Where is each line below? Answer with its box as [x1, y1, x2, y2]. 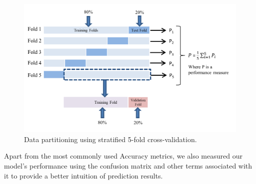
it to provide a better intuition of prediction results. [4, 170, 163, 181]
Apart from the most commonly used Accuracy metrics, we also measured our [4, 151, 242, 161]
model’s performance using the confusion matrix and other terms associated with [4, 160, 252, 171]
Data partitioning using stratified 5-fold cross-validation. [24, 134, 197, 144]
